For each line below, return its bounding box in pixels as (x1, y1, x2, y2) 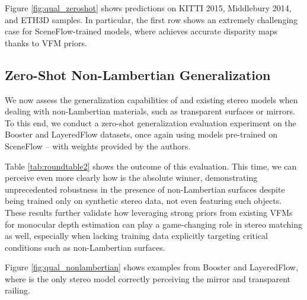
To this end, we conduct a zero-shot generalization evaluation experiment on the (5, 116, 296, 129)
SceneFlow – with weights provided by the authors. (5, 139, 191, 152)
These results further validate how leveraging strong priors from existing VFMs (5, 206, 293, 218)
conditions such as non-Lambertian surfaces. (5, 241, 165, 253)
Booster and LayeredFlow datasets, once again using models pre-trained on (5, 128, 278, 141)
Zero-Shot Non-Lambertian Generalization (5, 65, 271, 84)
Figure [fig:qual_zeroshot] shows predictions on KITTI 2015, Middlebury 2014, (5, 2, 292, 14)
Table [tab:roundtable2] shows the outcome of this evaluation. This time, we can (5, 159, 297, 172)
